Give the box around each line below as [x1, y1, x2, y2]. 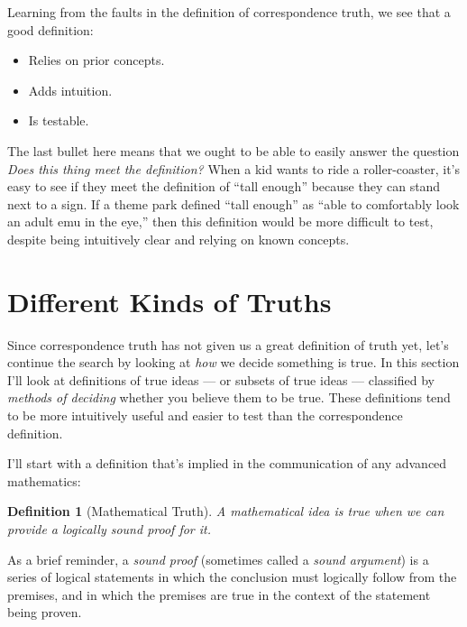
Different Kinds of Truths [7, 282, 332, 319]
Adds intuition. [28, 80, 113, 99]
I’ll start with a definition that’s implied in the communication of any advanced [7, 454, 447, 473]
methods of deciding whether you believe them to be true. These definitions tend [7, 388, 451, 407]
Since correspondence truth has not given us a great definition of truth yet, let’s [7, 335, 449, 354]
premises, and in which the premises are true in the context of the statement [7, 585, 431, 604]
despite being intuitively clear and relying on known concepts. [7, 229, 350, 248]
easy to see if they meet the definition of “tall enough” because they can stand [7, 177, 441, 196]
